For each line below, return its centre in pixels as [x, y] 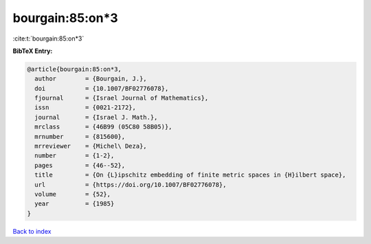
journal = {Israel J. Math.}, [96, 117]
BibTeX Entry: [33, 51]
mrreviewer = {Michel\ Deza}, [91, 146]
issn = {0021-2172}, [86, 108]
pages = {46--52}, [80, 165]
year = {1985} [75, 204]
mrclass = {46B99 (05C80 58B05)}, [103, 127]
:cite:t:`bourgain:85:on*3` [48, 38]
